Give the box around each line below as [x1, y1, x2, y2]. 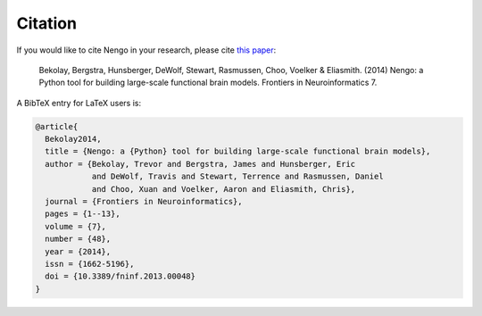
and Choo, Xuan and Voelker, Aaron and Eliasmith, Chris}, [91, 184, 356, 194]
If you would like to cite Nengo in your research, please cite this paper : [16, 45, 277, 55]
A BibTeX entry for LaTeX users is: [16, 97, 142, 108]
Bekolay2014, [45, 134, 102, 145]
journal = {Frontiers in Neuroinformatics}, [45, 196, 243, 207]
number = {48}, [45, 234, 112, 245]
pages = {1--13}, [45, 209, 120, 219]
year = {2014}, [45, 246, 112, 256]
